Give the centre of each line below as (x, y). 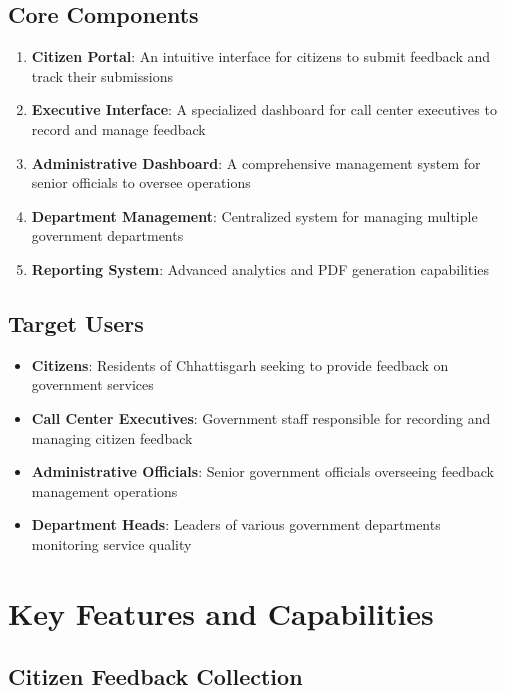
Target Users (76, 322)
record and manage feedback (118, 128)
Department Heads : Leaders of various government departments (236, 524)
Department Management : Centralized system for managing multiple (254, 215)
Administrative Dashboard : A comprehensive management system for (256, 162)
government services (92, 384)
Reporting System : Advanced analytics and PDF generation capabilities (260, 268)
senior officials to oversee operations (141, 182)
